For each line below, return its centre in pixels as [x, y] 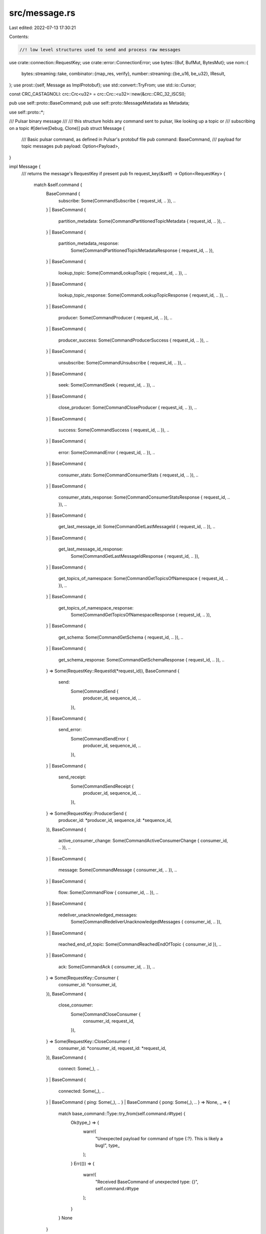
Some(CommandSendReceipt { [102, 786]
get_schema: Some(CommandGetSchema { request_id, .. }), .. [121, 637]
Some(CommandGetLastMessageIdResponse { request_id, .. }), [135, 556]
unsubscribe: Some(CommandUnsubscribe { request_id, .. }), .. [122, 362]
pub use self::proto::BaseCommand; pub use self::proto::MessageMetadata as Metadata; [99, 103]
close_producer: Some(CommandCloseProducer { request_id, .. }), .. [128, 408]
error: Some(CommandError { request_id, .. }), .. [107, 452]
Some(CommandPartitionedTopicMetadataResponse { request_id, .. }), [142, 250]
